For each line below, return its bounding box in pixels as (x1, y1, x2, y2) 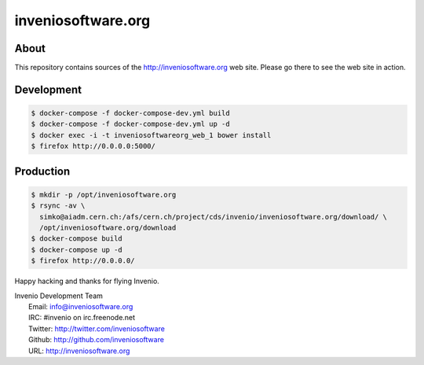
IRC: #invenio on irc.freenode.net (28, 313, 136, 323)
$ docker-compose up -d (31, 245, 123, 254)
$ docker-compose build (31, 234, 123, 243)
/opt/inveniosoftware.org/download (39, 223, 177, 232)
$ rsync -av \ (31, 201, 86, 210)
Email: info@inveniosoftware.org (28, 301, 133, 311)
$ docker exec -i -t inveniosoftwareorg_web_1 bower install (31, 131, 272, 139)
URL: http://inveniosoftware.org (28, 346, 130, 356)
